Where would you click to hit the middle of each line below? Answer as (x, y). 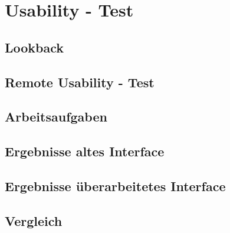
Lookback (34, 47)
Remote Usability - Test (80, 82)
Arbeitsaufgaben (56, 116)
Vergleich (34, 220)
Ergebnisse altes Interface (85, 151)
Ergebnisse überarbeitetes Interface (115, 186)
